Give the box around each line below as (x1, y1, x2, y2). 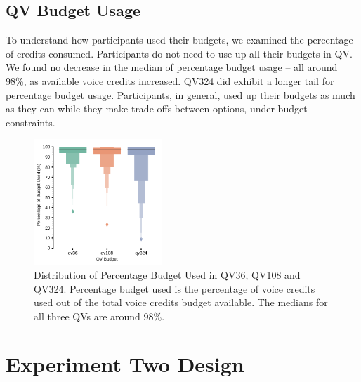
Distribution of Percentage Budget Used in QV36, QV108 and (34, 267, 301, 282)
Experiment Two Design (6, 350, 244, 378)
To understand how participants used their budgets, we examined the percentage (6, 32, 353, 47)
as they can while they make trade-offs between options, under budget (6, 101, 308, 116)
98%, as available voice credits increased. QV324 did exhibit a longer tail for (6, 73, 334, 88)
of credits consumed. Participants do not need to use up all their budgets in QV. (6, 46, 353, 60)
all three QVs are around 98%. (34, 308, 165, 323)
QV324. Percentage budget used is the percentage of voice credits (34, 281, 315, 296)
